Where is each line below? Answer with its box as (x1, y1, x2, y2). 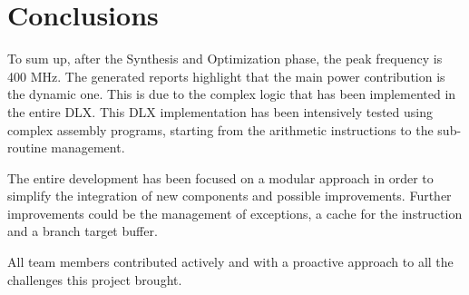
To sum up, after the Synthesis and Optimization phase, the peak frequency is (7, 49, 443, 68)
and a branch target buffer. (7, 221, 158, 241)
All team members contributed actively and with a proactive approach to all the (7, 252, 454, 271)
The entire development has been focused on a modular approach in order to (7, 168, 434, 187)
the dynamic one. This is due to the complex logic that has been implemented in (7, 84, 456, 103)
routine (7, 138, 47, 157)
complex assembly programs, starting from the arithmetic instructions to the (7, 120, 434, 139)
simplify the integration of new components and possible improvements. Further (7, 186, 452, 205)
